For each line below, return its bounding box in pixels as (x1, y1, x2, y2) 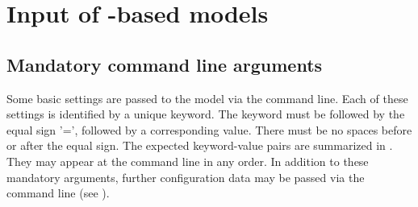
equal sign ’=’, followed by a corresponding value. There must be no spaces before (6, 121, 412, 138)
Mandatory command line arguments (6, 52, 323, 77)
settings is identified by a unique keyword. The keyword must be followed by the (6, 106, 405, 122)
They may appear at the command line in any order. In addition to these (6, 152, 369, 169)
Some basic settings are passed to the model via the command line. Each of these (6, 89, 408, 106)
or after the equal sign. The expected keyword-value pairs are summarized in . (6, 137, 393, 154)
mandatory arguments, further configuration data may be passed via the (6, 168, 365, 185)
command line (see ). (6, 184, 110, 201)
